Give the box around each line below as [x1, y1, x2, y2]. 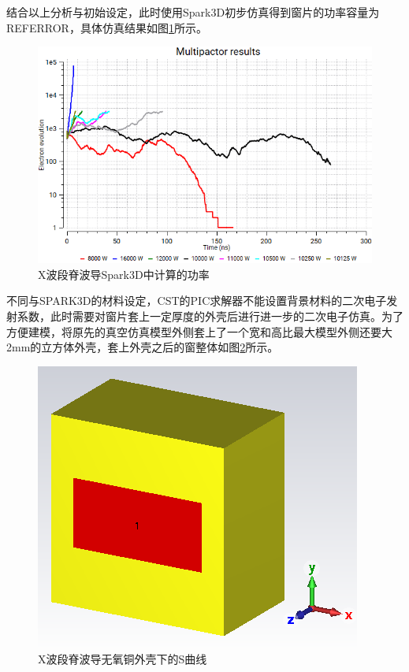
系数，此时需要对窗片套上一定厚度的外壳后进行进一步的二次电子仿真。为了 [17, 307, 403, 324]
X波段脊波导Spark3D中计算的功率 [38, 265, 210, 282]
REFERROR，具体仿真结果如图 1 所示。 [6, 19, 207, 35]
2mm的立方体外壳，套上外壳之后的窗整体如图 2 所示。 [6, 339, 279, 355]
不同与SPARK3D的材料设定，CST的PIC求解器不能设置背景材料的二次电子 [6, 292, 387, 309]
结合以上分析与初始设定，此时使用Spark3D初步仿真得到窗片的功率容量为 [6, 4, 380, 20]
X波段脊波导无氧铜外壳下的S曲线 [38, 651, 207, 667]
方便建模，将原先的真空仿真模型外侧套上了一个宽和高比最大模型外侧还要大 [6, 323, 392, 340]
